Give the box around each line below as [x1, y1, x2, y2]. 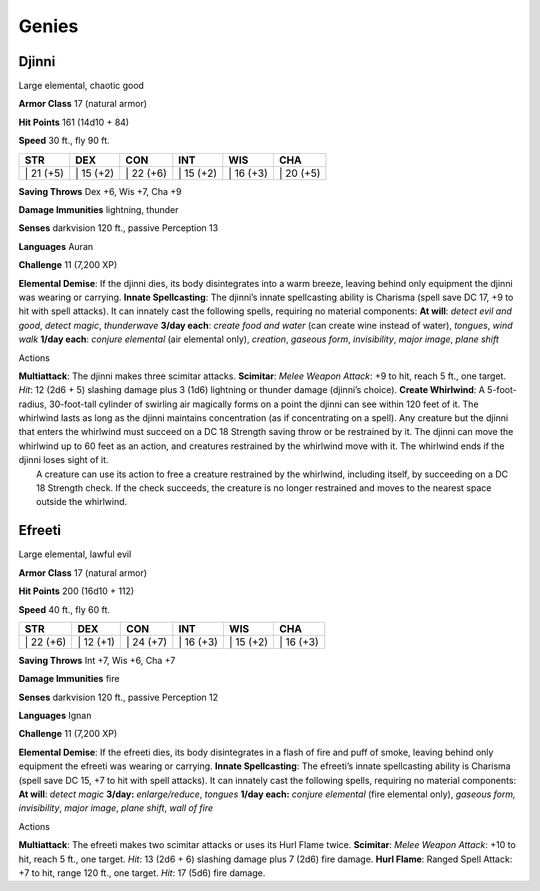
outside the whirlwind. [36, 496, 128, 508]
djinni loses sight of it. [18, 454, 109, 466]
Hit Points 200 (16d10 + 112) [18, 585, 135, 597]
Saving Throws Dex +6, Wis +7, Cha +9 [18, 185, 182, 197]
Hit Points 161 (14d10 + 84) [18, 116, 130, 128]
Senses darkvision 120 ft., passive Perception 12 [18, 691, 219, 703]
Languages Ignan [18, 710, 92, 722]
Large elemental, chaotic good [18, 80, 145, 92]
